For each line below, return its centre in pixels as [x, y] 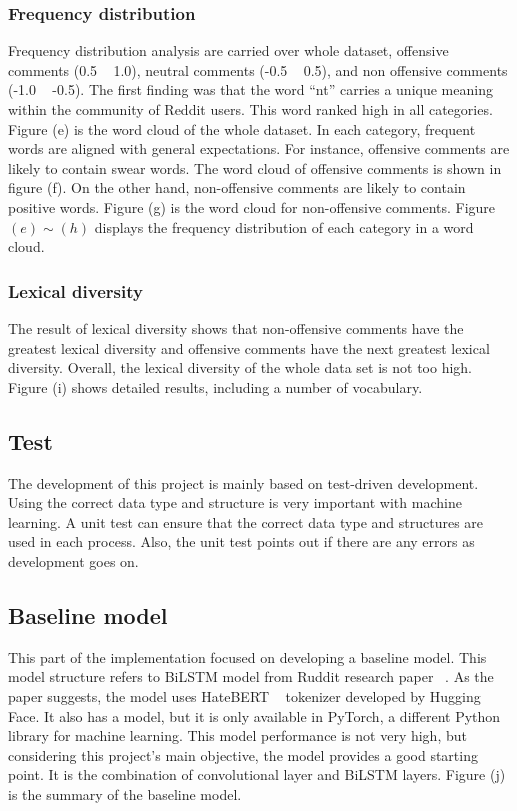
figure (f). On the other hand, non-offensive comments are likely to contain [237, 187]
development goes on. [73, 560]
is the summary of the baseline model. [125, 793]
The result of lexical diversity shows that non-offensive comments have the [236, 327]
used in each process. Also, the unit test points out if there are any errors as [241, 541]
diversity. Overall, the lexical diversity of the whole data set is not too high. [240, 367]
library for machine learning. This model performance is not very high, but [237, 735]
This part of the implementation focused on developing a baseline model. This [247, 656]
